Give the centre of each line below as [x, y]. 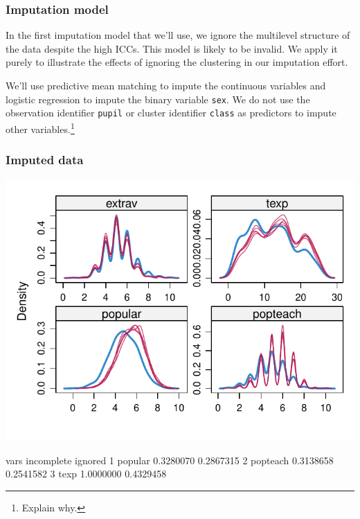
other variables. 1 [40, 127]
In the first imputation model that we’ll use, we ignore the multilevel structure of [178, 35]
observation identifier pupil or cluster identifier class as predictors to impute [171, 113]
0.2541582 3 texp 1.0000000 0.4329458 [86, 474]
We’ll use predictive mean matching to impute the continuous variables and [166, 85]
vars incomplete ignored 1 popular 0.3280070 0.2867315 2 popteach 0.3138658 [170, 460]
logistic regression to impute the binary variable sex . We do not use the [158, 99]
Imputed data [45, 160]
